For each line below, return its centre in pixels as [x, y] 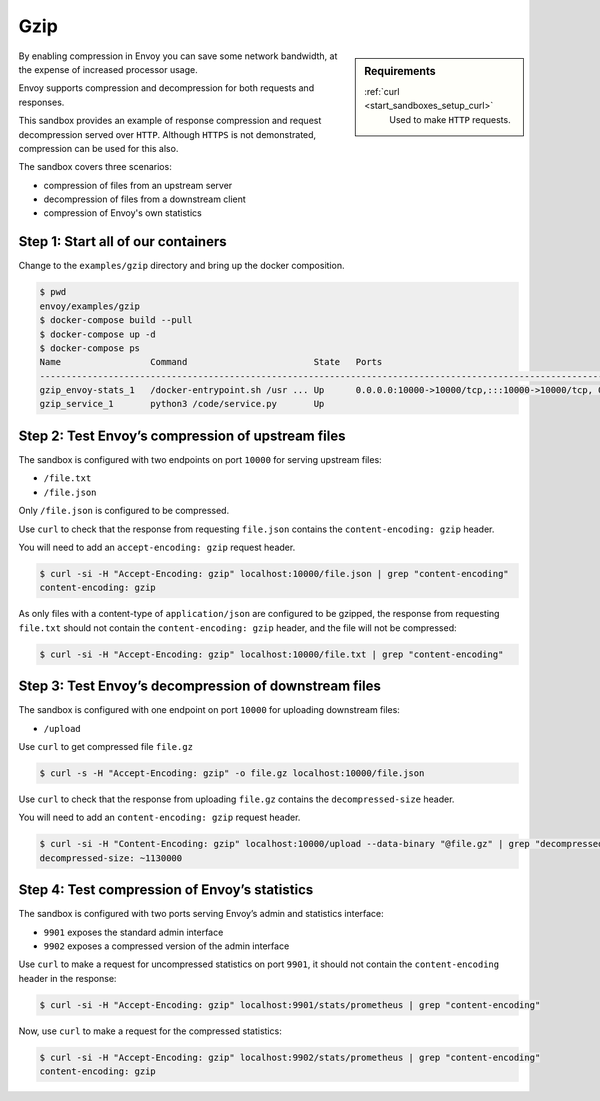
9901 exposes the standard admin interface [133, 932]
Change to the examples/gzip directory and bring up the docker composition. [181, 266]
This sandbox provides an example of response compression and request [170, 121]
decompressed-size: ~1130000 [111, 858]
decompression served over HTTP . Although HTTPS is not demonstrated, [167, 134]
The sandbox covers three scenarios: [95, 167]
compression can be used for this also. [98, 148]
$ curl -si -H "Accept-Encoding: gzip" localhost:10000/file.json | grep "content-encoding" [274, 573]
